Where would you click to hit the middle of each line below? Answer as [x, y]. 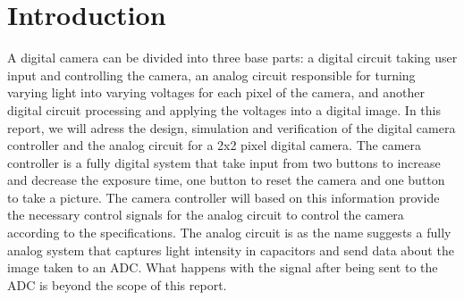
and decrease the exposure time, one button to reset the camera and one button [226, 180]
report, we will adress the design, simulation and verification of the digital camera [232, 127]
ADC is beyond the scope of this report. [117, 284]
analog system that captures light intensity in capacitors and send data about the [231, 250]
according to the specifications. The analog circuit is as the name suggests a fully [229, 233]
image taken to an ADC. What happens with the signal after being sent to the [223, 267]
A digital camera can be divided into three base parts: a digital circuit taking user [232, 58]
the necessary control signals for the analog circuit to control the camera [206, 215]
